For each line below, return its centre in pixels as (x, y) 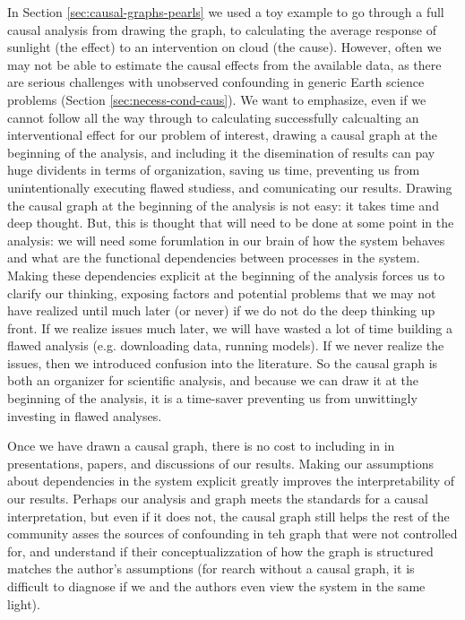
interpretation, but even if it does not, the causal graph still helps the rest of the (228, 516)
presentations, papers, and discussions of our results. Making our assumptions (220, 463)
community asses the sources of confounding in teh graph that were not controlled (232, 534)
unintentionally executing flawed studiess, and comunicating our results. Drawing (230, 187)
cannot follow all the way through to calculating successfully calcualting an (213, 117)
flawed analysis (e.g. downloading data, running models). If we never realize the (226, 345)
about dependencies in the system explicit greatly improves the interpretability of (231, 481)
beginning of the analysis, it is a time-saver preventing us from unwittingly (212, 398)
